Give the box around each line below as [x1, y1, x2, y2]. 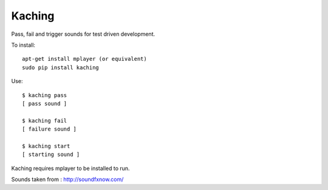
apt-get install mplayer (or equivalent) [22, 55, 147, 63]
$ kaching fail [22, 117, 67, 124]
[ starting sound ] [22, 151, 80, 158]
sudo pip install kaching [22, 64, 100, 71]
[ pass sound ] [22, 100, 67, 107]
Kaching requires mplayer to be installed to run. [11, 165, 130, 172]
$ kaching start [22, 143, 70, 149]
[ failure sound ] [22, 126, 77, 133]
